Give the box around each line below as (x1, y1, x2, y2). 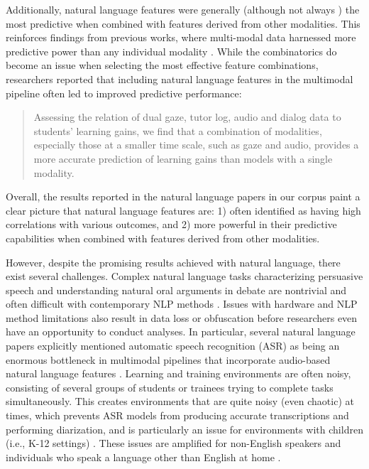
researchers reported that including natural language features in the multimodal (6, 71, 353, 86)
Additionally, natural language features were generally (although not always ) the (6, 2, 360, 16)
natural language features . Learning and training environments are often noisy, (6, 366, 351, 381)
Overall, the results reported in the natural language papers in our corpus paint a (6, 189, 360, 204)
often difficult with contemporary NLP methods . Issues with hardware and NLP (6, 296, 358, 311)
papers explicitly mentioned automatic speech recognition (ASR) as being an (6, 338, 340, 353)
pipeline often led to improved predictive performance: (6, 85, 242, 100)
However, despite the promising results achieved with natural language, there (6, 254, 341, 269)
